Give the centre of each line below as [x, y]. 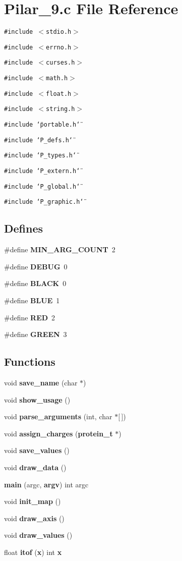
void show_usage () [37, 399]
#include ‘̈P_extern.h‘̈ [42, 171]
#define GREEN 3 [36, 334]
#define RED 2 [30, 317]
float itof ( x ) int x [33, 552]
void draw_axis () [34, 518]
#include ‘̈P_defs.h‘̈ [39, 140]
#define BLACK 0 [35, 283]
